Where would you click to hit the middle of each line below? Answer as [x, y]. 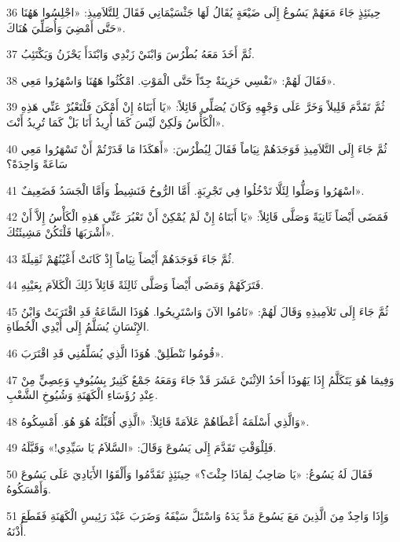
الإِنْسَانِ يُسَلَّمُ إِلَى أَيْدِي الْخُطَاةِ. [78, 326]
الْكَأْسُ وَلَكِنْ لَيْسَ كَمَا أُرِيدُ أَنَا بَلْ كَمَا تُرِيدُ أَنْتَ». [116, 121]
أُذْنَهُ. [17, 531]
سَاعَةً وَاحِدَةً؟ [37, 164]
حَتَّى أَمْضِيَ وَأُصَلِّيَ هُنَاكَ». [66, 27]
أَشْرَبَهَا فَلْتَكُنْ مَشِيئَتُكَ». [61, 231]
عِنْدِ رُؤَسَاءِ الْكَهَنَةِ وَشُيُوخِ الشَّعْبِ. [82, 395]
